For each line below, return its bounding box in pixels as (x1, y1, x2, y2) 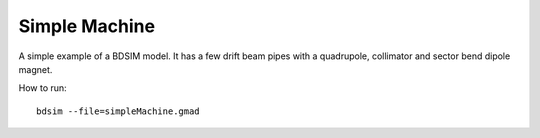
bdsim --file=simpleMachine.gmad (36, 105, 200, 117)
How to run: (18, 82, 67, 94)
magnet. (18, 63, 53, 75)
